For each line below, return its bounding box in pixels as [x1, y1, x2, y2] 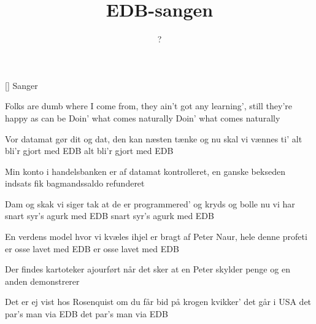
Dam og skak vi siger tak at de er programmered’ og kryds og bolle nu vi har [5, 197, 295, 210]
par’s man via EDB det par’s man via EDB [5, 307, 168, 320]
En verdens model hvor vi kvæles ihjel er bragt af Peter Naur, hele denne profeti [5, 230, 307, 243]
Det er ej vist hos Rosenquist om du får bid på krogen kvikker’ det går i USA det [5, 295, 312, 308]
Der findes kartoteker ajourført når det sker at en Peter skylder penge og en [5, 263, 290, 276]
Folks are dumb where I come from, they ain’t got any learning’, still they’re [5, 99, 292, 112]
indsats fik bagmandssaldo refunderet [5, 177, 145, 190]
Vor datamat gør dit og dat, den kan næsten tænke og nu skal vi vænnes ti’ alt [5, 132, 303, 145]
